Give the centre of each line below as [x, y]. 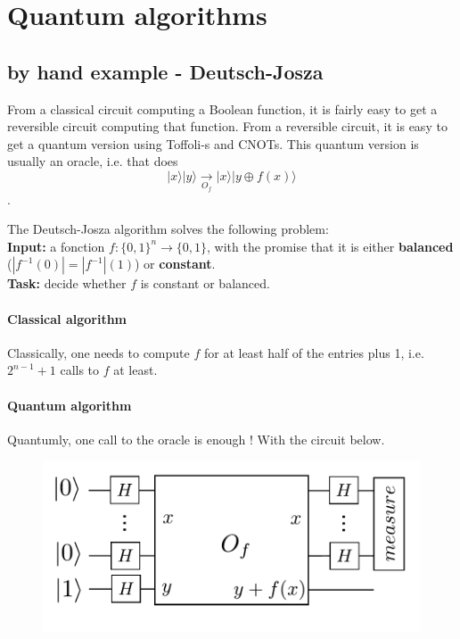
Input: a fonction [56, 246]
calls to [80, 370]
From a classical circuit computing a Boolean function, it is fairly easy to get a [222, 108]
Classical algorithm [67, 318]
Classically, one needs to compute [99, 352]
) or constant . [175, 264]
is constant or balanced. [205, 283]
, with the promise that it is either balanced [330, 246]
